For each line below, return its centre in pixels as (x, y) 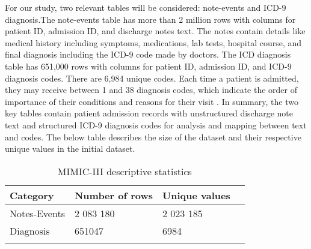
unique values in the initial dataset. (70, 148)
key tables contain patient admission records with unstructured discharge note (149, 113)
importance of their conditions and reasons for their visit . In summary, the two (152, 101)
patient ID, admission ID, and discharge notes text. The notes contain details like (155, 31)
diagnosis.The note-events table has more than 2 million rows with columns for (150, 19)
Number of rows (114, 195)
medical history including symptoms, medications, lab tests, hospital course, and (153, 42)
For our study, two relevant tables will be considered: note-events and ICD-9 (146, 7)
